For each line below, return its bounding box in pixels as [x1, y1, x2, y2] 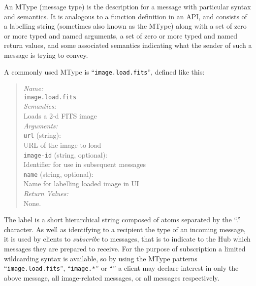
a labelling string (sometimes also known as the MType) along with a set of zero [4, 21, 247, 31]
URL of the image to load [23, 139, 101, 150]
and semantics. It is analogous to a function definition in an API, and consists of [4, 11, 247, 21]
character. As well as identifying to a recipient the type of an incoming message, [4, 224, 246, 234]
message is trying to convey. [4, 49, 88, 60]
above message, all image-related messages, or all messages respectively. [4, 272, 220, 283]
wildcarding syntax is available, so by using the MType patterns [4, 253, 197, 263]
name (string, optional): [23, 168, 94, 179]
